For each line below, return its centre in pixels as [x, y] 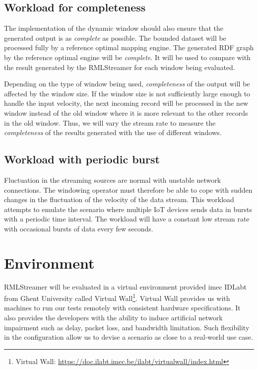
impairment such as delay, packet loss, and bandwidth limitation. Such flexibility [127, 327]
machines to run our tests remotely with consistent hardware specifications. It [122, 308]
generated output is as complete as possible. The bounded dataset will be [115, 37]
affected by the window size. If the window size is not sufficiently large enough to [127, 93]
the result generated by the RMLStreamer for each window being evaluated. [120, 67]
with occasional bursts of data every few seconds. [79, 228]
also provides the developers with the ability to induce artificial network [113, 318]
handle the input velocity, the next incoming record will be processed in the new [126, 103]
